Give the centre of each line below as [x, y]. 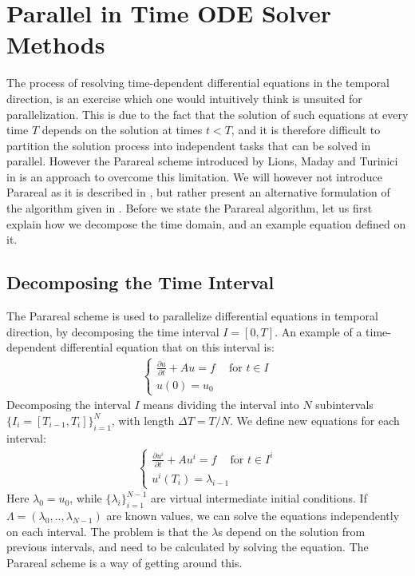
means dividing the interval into [221, 405]
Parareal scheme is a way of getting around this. [125, 562]
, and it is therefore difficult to [306, 130]
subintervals [344, 405]
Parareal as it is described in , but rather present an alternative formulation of [198, 192]
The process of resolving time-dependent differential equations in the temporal [198, 83]
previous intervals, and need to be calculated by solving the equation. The [188, 547]
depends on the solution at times [122, 130]
